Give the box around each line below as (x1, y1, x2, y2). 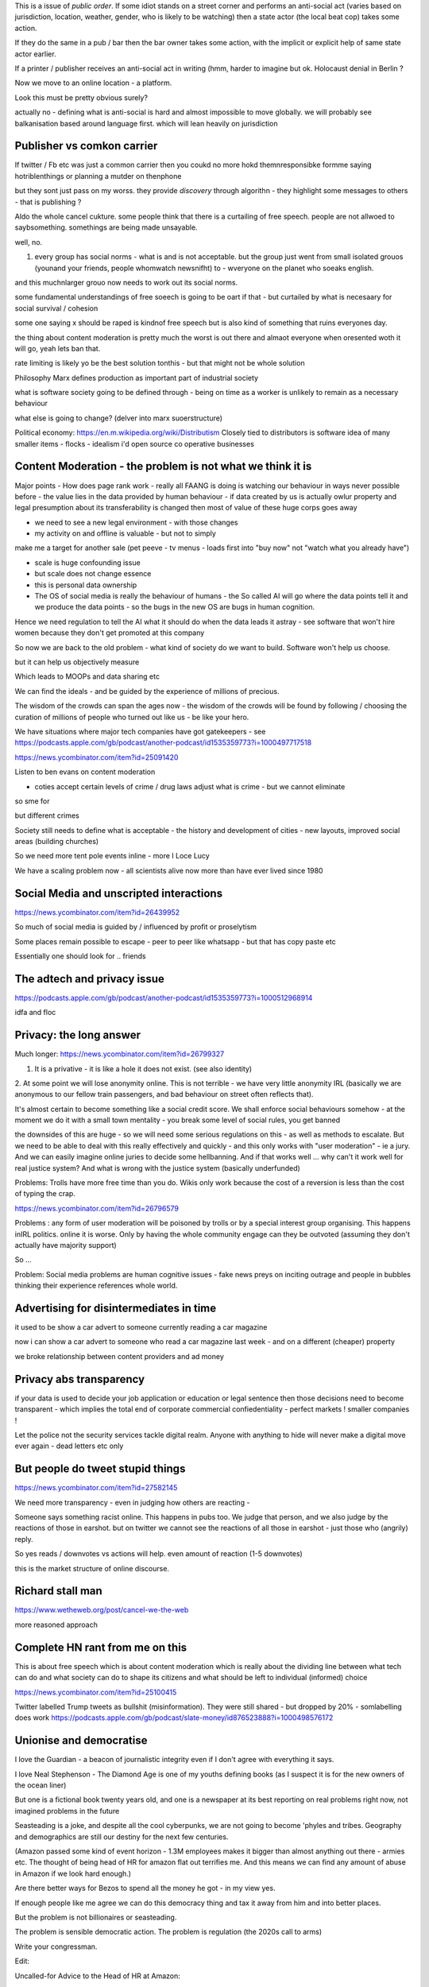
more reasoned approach (14, 1620, 99, 1629)
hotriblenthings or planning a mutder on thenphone (14, 171, 182, 180)
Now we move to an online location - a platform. (14, 78, 172, 87)
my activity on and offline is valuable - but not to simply (34, 529, 216, 538)
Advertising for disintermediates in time (14, 1301, 217, 1315)
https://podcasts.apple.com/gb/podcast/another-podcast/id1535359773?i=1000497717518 (14, 738, 312, 747)
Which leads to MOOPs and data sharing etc (14, 672, 160, 681)
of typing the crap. (14, 1189, 75, 1199)
